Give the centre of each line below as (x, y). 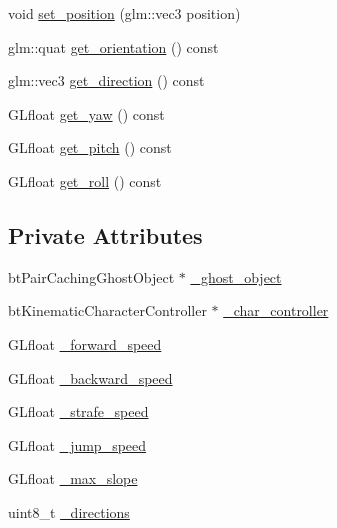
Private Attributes (105, 234)
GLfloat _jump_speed (77, 444)
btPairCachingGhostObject (91, 276)
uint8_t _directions (69, 511)
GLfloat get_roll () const (85, 180)
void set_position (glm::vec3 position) (124, 13)
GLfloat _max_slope (73, 478)
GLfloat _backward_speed (90, 377)
